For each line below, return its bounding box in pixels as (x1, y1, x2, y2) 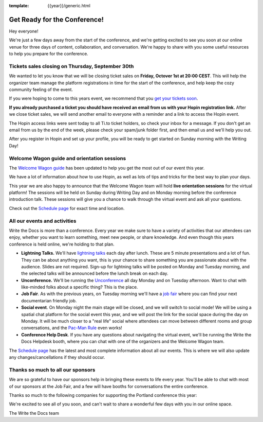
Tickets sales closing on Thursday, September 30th (9, 63, 134, 70)
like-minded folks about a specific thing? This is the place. (21, 284, 138, 290)
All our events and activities (9, 217, 76, 224)
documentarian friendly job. (21, 298, 77, 303)
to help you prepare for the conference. (9, 51, 89, 57)
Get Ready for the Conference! (9, 15, 104, 24)
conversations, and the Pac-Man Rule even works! (21, 325, 123, 331)
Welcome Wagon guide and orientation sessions (9, 155, 126, 161)
